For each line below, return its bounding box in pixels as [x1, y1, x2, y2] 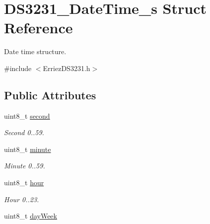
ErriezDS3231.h [43, 63, 90, 73]
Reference [4, 17, 73, 38]
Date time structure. [4, 46, 67, 57]
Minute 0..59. [4, 160, 45, 171]
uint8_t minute [4, 144, 51, 154]
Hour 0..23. [4, 194, 39, 204]
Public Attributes [4, 87, 96, 102]
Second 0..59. [4, 127, 44, 138]
